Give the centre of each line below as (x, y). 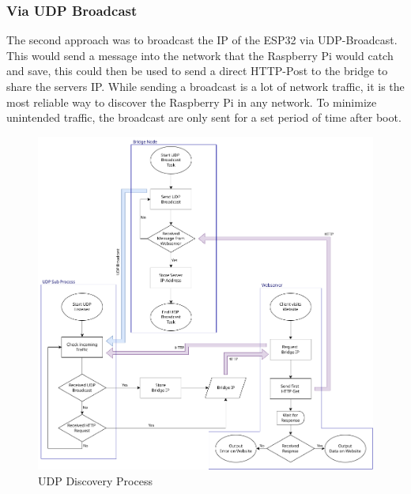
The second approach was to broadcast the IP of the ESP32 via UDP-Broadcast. (202, 40)
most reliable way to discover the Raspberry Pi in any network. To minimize (192, 102)
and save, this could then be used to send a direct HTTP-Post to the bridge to (197, 71)
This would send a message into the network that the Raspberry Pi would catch (200, 55)
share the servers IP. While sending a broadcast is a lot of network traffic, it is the (205, 86)
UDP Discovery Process (95, 480)
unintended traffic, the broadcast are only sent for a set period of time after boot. (204, 117)
